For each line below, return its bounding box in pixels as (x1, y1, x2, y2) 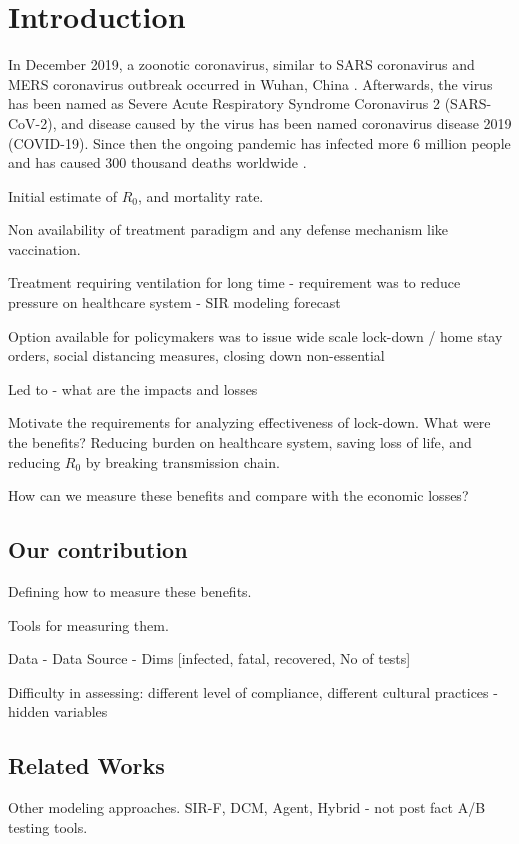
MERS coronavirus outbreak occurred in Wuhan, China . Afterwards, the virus (8, 73, 493, 94)
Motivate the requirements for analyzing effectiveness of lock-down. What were (8, 412, 491, 433)
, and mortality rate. (137, 185, 264, 206)
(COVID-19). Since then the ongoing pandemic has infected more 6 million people (8, 132, 511, 153)
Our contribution (8, 534, 188, 565)
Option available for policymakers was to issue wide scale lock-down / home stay (8, 325, 503, 346)
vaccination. (8, 238, 81, 259)
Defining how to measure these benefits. (8, 581, 252, 602)
